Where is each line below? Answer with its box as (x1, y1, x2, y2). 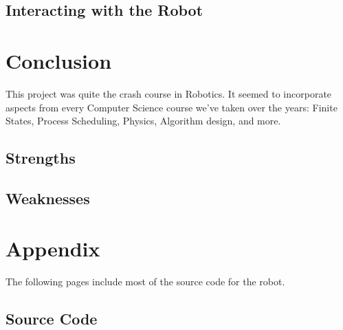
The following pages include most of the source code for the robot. (5, 274, 285, 289)
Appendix (5, 234, 100, 263)
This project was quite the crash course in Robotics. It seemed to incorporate (5, 86, 332, 100)
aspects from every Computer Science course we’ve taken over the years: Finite (5, 100, 338, 114)
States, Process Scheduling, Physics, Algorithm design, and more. (5, 113, 281, 128)
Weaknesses (5, 187, 90, 208)
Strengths (5, 147, 76, 168)
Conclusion (5, 46, 112, 74)
